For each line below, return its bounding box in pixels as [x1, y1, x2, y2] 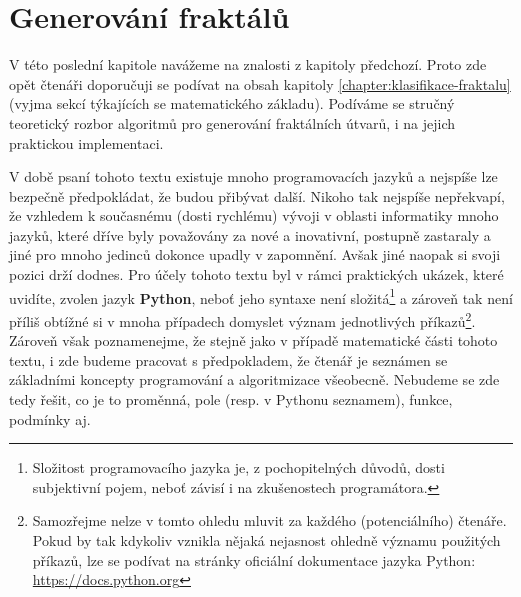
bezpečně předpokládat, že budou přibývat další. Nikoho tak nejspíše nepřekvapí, [9, 185, 505, 206]
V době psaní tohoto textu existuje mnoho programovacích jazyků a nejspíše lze [9, 166, 498, 187]
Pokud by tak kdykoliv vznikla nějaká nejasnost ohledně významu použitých [32, 529, 501, 550]
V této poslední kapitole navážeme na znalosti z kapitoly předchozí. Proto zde [9, 54, 487, 75]
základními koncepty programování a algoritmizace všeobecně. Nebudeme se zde [9, 369, 500, 390]
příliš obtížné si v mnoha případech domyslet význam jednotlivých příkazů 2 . [9, 307, 476, 331]
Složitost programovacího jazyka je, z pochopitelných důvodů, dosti [32, 457, 445, 478]
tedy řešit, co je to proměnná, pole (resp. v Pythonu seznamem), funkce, [9, 388, 453, 409]
